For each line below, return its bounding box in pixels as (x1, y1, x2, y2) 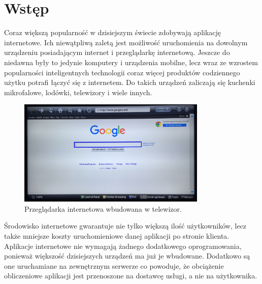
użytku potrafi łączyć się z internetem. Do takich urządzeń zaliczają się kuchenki (4, 77, 255, 88)
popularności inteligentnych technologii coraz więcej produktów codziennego (4, 67, 240, 77)
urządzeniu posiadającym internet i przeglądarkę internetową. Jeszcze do (4, 47, 230, 58)
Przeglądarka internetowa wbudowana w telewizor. (24, 203, 182, 214)
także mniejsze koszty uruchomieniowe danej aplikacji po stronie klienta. (4, 230, 230, 241)
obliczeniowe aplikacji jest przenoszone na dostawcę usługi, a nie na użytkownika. (4, 270, 257, 281)
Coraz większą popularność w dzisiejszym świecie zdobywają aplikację (4, 27, 221, 38)
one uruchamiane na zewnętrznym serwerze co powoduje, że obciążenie (4, 260, 224, 271)
